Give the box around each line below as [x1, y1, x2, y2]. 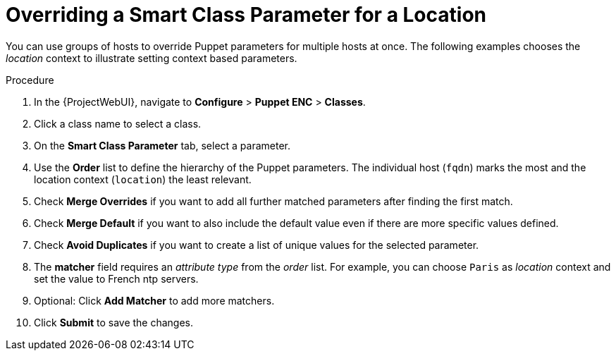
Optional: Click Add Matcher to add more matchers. [34, 294, 275, 307]
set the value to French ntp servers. [34, 272, 199, 285]
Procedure [6, 73, 54, 86]
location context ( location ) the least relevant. [34, 173, 252, 185]
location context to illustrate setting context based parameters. [6, 51, 297, 64]
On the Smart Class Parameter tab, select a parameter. [34, 139, 291, 152]
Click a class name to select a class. [34, 117, 202, 130]
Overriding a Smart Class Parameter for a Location [6, 3, 486, 27]
